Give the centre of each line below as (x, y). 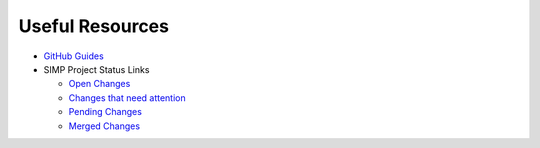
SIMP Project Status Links (96, 69)
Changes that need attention (127, 97)
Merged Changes (104, 126)
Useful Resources (94, 26)
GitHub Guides (73, 56)
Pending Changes (105, 112)
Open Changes (99, 84)
